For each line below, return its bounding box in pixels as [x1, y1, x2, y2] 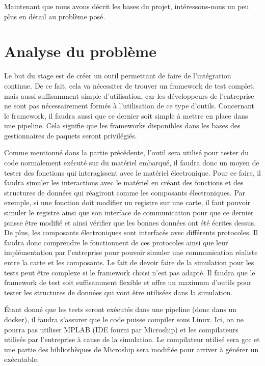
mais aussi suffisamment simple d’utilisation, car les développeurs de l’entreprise [4, 90, 254, 101]
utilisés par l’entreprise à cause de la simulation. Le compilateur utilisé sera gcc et [4, 334, 260, 345]
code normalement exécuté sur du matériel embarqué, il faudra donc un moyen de [4, 157, 259, 168]
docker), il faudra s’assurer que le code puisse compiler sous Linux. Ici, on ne [4, 314, 244, 324]
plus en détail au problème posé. [4, 11, 105, 21]
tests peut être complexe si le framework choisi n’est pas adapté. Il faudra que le [4, 267, 255, 277]
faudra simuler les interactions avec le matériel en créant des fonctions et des [4, 177, 244, 188]
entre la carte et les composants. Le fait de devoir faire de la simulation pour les [4, 257, 254, 267]
